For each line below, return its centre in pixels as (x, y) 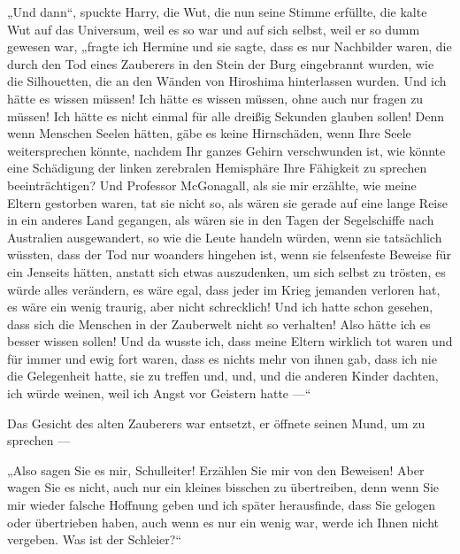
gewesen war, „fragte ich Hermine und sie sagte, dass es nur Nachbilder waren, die (230, 46)
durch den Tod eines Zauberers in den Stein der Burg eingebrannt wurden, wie (221, 63)
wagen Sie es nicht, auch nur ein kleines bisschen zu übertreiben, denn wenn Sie (223, 487)
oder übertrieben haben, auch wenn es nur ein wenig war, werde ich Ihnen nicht (223, 522)
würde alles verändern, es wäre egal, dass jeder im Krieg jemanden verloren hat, (224, 289)
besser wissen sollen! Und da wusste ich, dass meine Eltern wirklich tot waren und (230, 341)
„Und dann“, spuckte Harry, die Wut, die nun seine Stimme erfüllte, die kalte (217, 12)
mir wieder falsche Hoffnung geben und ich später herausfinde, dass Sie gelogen (221, 505)
